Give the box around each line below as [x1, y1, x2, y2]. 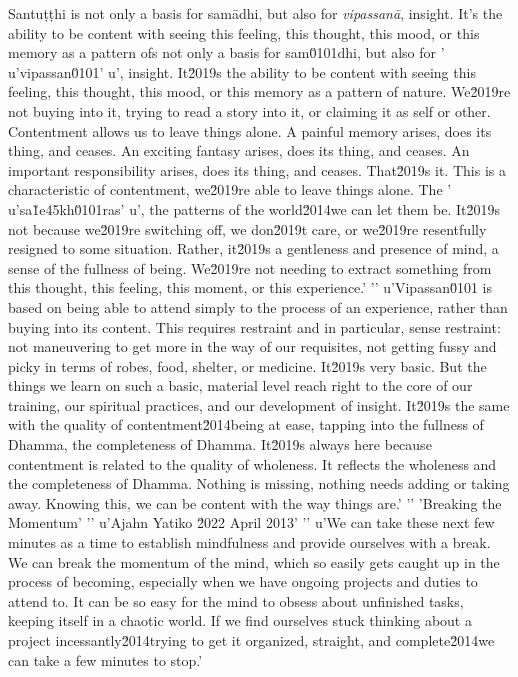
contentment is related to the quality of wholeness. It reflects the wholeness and [8, 453, 497, 474]
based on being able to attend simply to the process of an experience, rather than [8, 296, 508, 317]
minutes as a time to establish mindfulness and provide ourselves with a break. [8, 532, 491, 553]
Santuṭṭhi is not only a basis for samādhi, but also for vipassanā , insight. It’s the [8, 3, 503, 23]
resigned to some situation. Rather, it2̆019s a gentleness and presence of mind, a [8, 238, 499, 259]
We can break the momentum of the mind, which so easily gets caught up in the [8, 551, 500, 572]
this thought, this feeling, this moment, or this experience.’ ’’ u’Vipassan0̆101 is [8, 277, 493, 298]
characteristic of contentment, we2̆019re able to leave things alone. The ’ [8, 179, 452, 200]
